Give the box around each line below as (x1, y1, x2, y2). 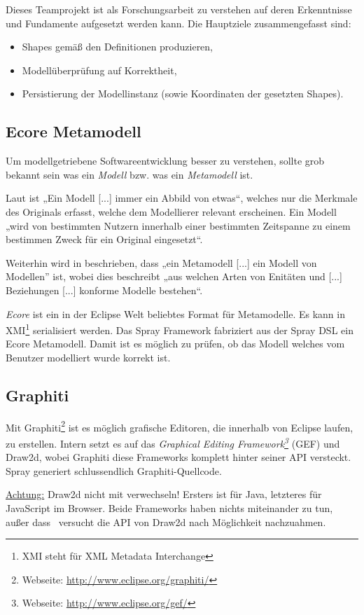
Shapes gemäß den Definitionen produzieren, (22, 39, 213, 54)
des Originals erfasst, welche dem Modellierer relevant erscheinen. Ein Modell (6, 204, 337, 219)
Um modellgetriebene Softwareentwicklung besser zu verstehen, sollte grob (6, 153, 325, 168)
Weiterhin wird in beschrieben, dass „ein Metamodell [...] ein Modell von (6, 255, 317, 270)
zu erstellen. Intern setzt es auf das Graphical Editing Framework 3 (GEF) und (6, 434, 340, 450)
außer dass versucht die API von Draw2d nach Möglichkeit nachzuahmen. (6, 514, 326, 529)
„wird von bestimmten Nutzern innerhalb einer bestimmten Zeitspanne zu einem (6, 218, 351, 233)
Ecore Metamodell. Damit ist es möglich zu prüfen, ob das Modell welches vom (6, 336, 345, 351)
